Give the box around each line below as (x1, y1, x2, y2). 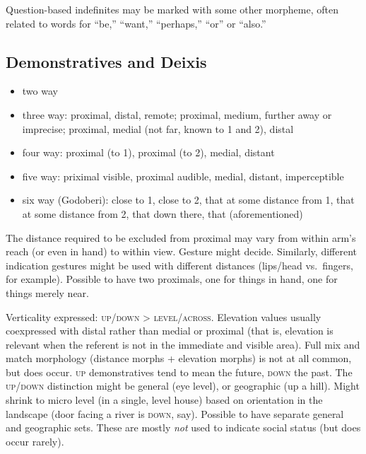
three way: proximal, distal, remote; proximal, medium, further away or (22, 107, 332, 122)
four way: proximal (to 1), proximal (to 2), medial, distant (22, 145, 275, 160)
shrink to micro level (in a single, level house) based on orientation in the (6, 392, 323, 407)
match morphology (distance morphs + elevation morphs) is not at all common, (6, 351, 352, 366)
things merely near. (6, 285, 89, 300)
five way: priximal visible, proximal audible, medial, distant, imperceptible (22, 168, 344, 183)
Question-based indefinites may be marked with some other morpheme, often (6, 2, 338, 16)
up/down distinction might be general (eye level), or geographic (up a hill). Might (6, 378, 360, 393)
